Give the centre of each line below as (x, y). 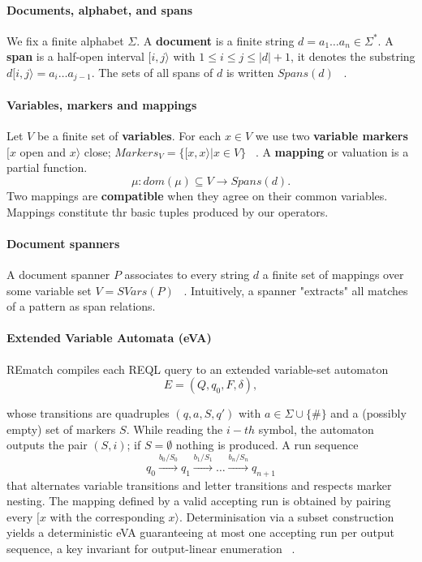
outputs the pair (47, 445)
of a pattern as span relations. (81, 306)
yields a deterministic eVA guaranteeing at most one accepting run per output (200, 532)
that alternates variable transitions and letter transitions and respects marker (199, 485)
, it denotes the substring (353, 56)
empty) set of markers (61, 429)
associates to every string (187, 274)
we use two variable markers (332, 136)
